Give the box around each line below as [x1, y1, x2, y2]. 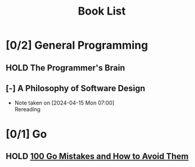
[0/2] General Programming [5, 38, 149, 52]
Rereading [14, 106, 41, 113]
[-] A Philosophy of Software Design [5, 83, 146, 94]
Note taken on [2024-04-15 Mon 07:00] [14, 99, 115, 107]
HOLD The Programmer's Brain [5, 63, 126, 73]
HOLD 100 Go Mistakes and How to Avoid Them [5, 151, 189, 162]
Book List [77, 4, 126, 18]
